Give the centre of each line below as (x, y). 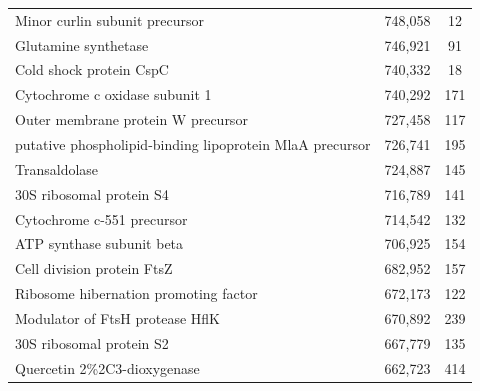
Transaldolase (57, 168)
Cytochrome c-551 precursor (101, 218)
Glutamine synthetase (82, 44)
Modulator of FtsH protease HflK (118, 317)
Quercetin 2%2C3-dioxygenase (107, 367)
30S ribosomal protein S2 (92, 342)
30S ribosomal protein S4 (92, 193)
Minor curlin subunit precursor (110, 19)
